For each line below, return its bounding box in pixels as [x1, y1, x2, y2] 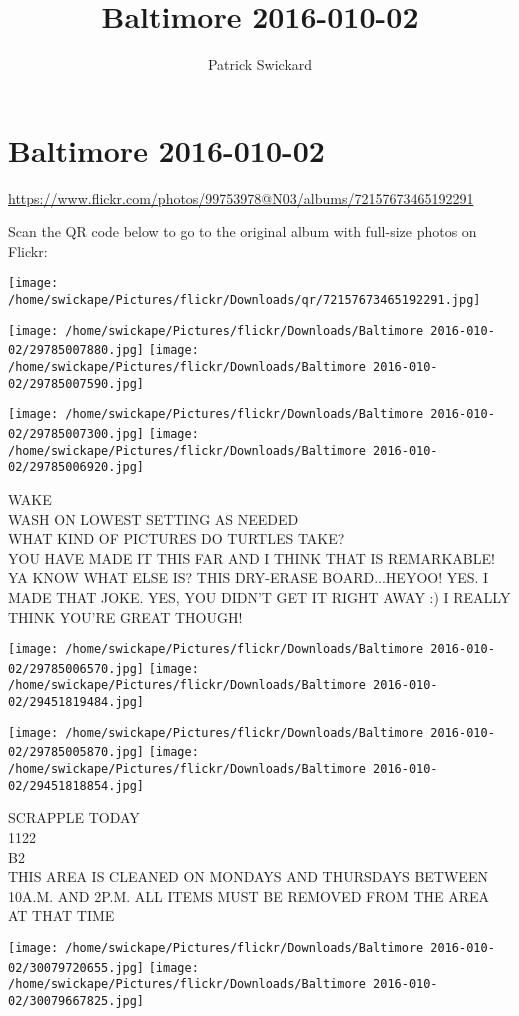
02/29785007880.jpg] [8, 343, 145, 358]
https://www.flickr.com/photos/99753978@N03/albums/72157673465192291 [8, 187, 474, 208]
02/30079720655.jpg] [8, 960, 145, 975]
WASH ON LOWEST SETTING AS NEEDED [8, 508, 299, 529]
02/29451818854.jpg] [8, 778, 145, 793]
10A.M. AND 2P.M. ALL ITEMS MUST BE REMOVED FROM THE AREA [8, 885, 490, 906]
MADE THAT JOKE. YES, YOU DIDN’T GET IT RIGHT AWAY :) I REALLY [8, 586, 511, 607]
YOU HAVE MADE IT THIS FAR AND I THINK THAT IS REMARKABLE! [8, 547, 495, 568]
